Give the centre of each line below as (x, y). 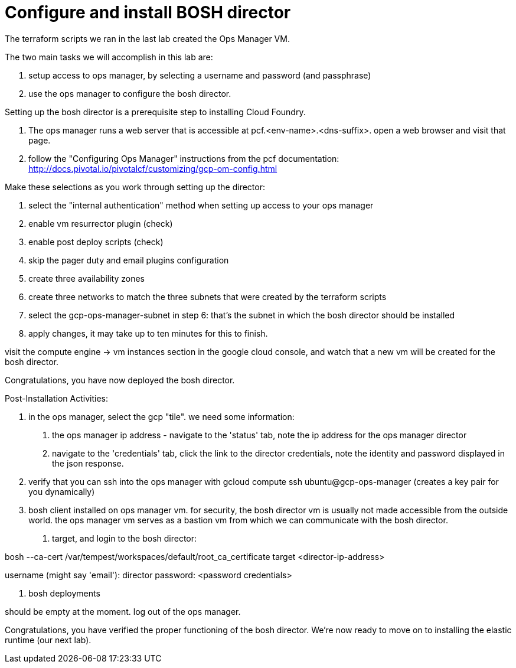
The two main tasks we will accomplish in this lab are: (109, 57)
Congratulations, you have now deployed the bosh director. (120, 380)
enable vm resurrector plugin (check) (101, 223)
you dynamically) (62, 491)
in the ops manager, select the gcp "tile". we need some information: (161, 416)
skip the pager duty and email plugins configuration (129, 260)
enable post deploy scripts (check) (96, 242)
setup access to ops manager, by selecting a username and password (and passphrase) (200, 75)
